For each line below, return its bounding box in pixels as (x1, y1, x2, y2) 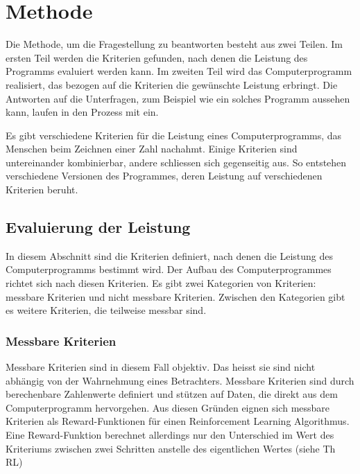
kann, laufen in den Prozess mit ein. (6, 105, 159, 119)
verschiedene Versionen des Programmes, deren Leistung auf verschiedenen (6, 168, 323, 183)
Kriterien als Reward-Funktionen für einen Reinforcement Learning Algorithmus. (6, 414, 350, 428)
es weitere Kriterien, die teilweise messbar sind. (6, 303, 207, 317)
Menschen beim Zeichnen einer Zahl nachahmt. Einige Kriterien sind (6, 141, 298, 156)
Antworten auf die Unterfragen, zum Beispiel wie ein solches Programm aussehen (6, 91, 350, 105)
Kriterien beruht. (6, 182, 78, 197)
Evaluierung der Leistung (6, 216, 191, 238)
